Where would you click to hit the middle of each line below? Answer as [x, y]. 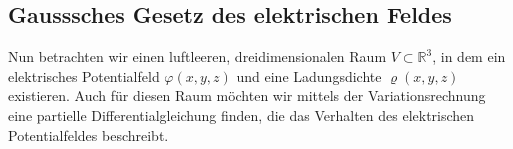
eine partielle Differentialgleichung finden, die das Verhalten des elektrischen [241, 114]
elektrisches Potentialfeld [84, 75]
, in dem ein [469, 56]
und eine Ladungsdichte [309, 75]
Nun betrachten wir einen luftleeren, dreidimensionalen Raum [197, 56]
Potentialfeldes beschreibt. [88, 134]
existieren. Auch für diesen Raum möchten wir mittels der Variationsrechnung [247, 95]
